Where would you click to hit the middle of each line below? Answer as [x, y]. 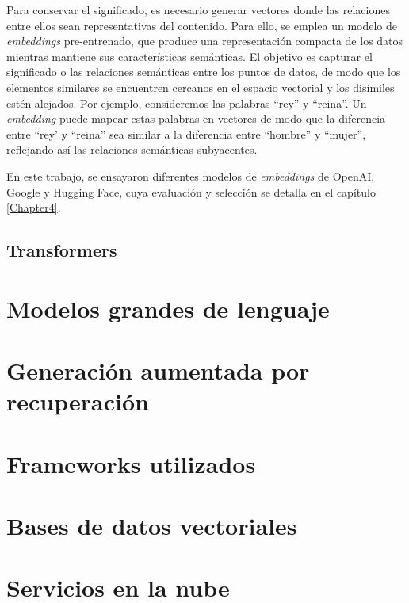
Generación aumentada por [158, 370]
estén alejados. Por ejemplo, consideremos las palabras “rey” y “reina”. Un [187, 103]
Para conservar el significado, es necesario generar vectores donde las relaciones [198, 10]
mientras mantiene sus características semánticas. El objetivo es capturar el [189, 56]
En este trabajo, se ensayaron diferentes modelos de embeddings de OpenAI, [191, 176]
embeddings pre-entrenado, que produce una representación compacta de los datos [205, 41]
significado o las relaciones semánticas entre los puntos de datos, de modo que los [204, 72]
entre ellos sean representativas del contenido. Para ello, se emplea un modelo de [202, 25]
